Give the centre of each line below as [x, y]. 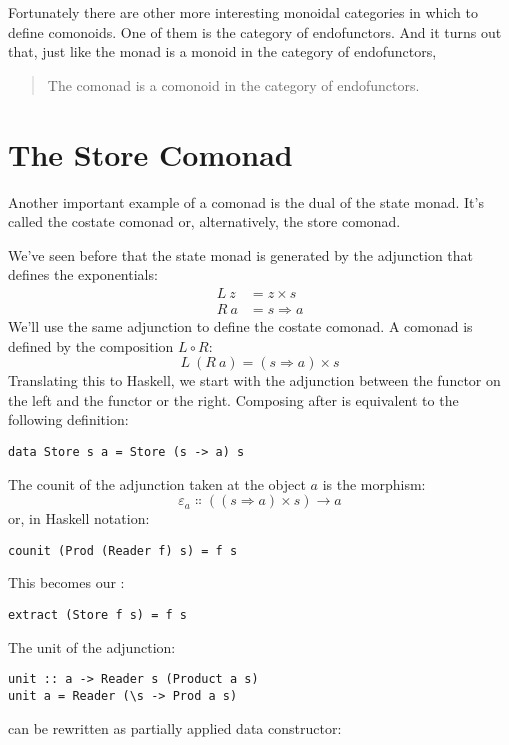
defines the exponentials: [83, 274]
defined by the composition [91, 345]
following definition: [68, 419]
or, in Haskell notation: [79, 518]
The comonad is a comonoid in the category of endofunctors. [233, 84]
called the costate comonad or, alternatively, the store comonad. [204, 221]
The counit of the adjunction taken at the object [157, 483]
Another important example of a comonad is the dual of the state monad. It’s [246, 201]
